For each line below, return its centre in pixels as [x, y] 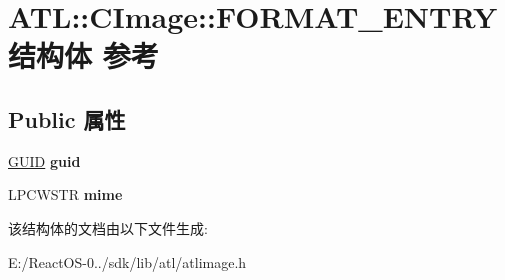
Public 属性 [67, 118]
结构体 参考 [83, 55]
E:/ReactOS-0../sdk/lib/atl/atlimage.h [127, 261]
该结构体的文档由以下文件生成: [108, 227]
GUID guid [44, 160]
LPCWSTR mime [65, 194]
